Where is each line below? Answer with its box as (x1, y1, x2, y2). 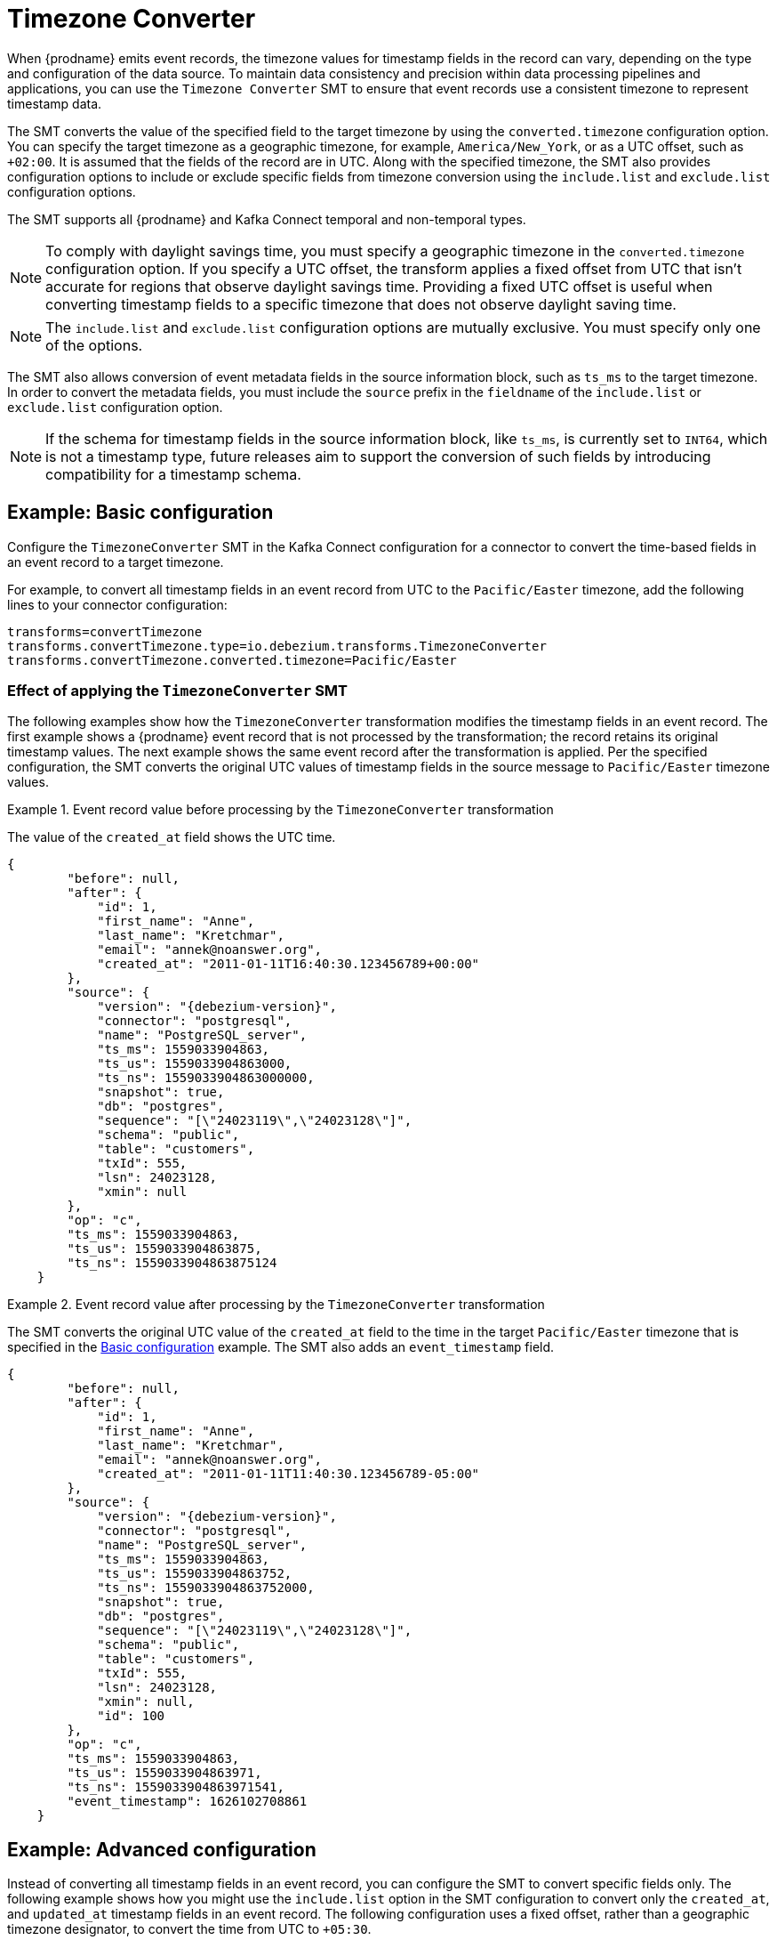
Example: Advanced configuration (7, 1838, 316, 1861)
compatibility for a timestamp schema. (45, 465, 301, 483)
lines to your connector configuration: (7, 596, 228, 612)
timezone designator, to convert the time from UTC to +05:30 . (7, 1921, 372, 1937)
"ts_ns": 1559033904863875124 (67, 1256, 277, 1271)
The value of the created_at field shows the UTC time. (7, 829, 336, 845)
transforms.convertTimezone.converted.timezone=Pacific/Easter (7, 652, 457, 667)
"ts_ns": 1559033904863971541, (67, 1780, 284, 1795)
